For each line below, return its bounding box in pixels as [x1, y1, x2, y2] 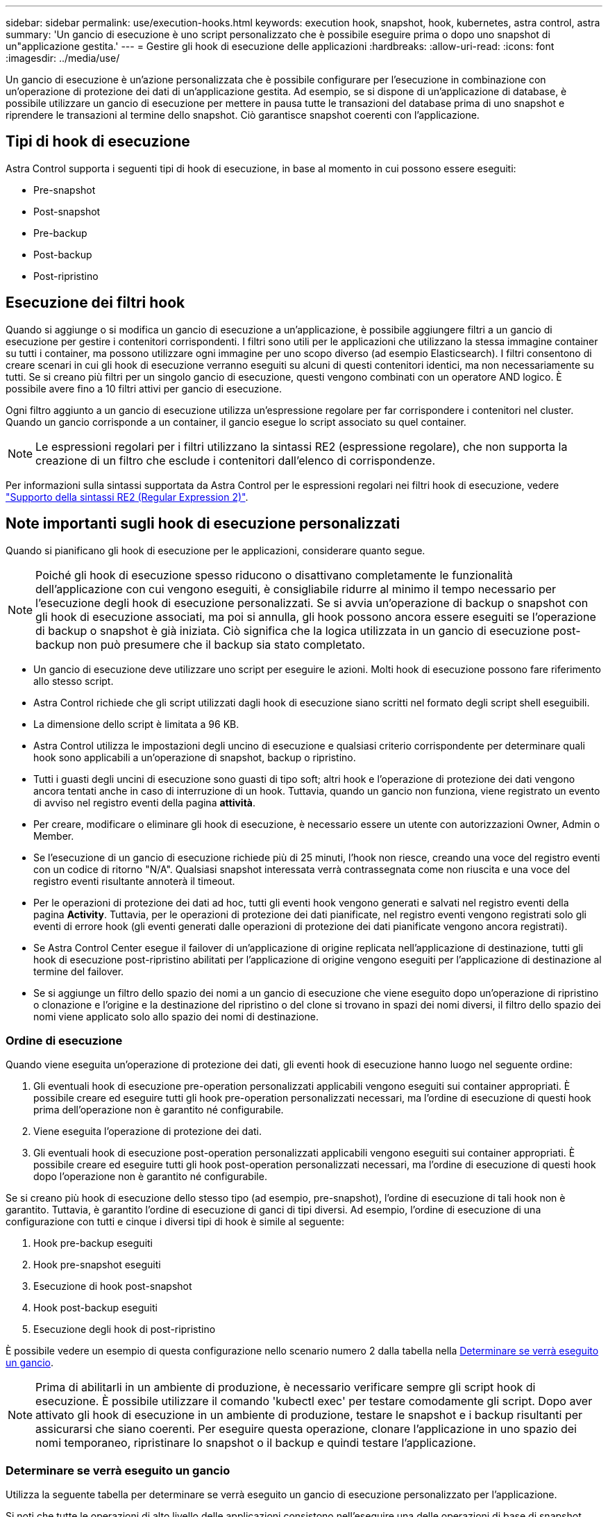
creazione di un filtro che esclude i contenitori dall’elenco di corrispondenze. [35, 453, 435, 467]
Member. [33, 829, 74, 842]
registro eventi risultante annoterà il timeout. [33, 874, 235, 887]
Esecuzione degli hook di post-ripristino [33, 1323, 216, 1336]
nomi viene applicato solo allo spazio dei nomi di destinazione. [33, 1010, 319, 1022]
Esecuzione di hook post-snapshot [33, 1280, 192, 1293]
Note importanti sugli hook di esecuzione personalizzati [6, 515, 400, 533]
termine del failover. [33, 965, 124, 977]
